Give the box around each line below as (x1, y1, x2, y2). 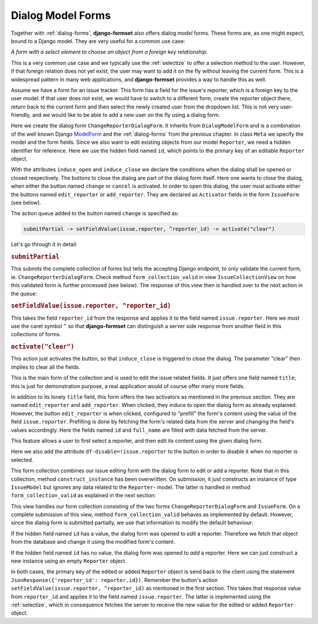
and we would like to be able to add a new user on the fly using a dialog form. (32, 111, 220, 119)
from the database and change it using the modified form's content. (11, 538, 175, 546)
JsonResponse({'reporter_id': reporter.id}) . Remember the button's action (11, 576, 218, 583)
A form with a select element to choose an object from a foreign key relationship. (11, 48, 208, 55)
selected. (11, 456, 34, 463)
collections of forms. (11, 331, 61, 338)
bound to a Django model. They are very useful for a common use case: (11, 37, 185, 44)
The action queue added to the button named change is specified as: (11, 210, 179, 217)
